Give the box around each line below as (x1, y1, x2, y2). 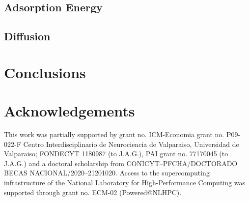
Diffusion (4, 29, 51, 44)
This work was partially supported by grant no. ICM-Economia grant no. (4, 129, 224, 140)
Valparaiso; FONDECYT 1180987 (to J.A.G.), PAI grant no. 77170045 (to (4, 148, 228, 159)
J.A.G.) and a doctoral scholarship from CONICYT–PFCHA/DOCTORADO (4, 158, 238, 168)
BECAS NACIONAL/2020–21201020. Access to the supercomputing (4, 168, 210, 178)
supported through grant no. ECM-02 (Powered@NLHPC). (4, 187, 182, 197)
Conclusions (4, 62, 86, 82)
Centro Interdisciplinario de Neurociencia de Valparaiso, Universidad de (23, 139, 239, 149)
